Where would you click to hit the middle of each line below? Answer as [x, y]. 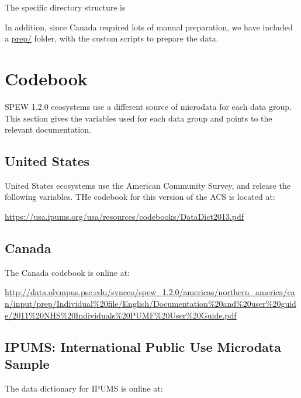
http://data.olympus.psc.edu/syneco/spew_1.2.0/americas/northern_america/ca [150, 292]
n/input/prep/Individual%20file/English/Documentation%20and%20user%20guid [150, 304]
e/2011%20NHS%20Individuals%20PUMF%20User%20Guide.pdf [121, 315]
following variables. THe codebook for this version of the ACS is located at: [140, 197]
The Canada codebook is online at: [67, 272]
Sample [27, 364]
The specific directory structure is [65, 7]
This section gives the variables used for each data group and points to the [139, 118]
